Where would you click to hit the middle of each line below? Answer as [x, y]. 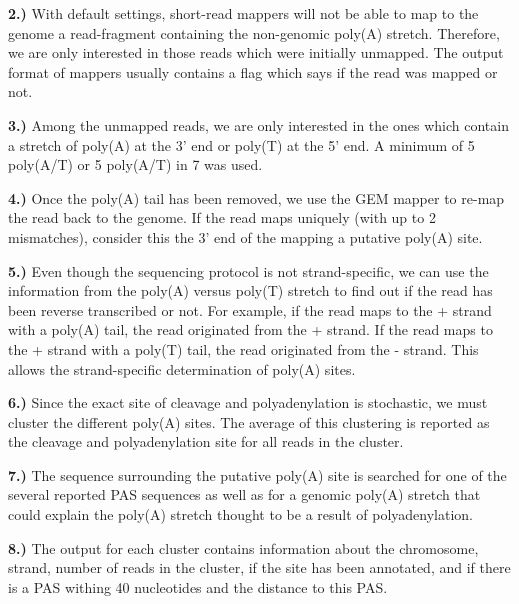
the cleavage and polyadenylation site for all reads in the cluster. [206, 441]
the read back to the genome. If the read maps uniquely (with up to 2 [222, 217]
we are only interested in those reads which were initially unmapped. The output [256, 52]
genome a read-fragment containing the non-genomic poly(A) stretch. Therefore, [254, 32]
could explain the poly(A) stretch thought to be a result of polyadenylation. [241, 514]
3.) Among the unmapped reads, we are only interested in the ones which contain [258, 124]
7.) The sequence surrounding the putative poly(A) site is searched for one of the [257, 474]
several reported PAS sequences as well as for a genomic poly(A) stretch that [244, 494]
